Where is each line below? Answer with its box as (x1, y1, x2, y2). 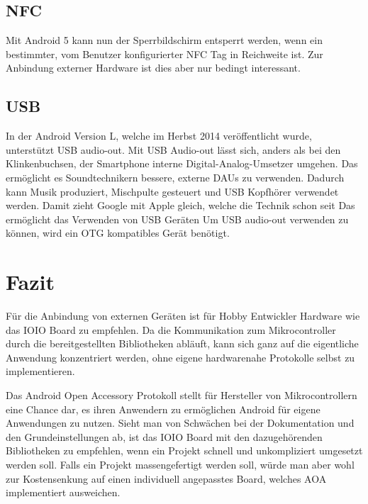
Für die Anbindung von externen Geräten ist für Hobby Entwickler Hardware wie (6, 308, 360, 323)
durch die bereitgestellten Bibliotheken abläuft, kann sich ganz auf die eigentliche (6, 336, 359, 351)
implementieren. (6, 364, 75, 379)
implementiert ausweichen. (6, 485, 121, 500)
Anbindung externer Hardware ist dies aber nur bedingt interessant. (6, 60, 301, 75)
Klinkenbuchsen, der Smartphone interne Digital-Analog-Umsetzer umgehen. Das (6, 156, 358, 171)
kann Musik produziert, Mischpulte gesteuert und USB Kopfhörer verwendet (6, 184, 339, 198)
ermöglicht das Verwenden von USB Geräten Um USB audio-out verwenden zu (6, 211, 349, 226)
